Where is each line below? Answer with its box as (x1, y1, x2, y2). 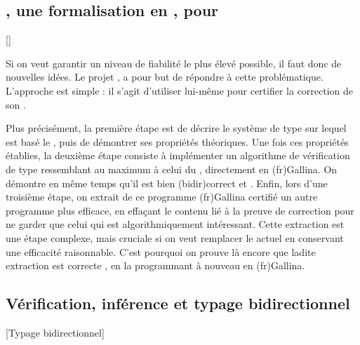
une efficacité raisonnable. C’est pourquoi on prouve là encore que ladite (6, 244, 316, 259)
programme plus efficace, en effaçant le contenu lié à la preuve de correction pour (6, 203, 354, 217)
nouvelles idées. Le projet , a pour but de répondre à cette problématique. (6, 69, 324, 84)
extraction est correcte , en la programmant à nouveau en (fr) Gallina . (6, 258, 305, 273)
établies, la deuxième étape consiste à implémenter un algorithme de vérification (6, 148, 350, 163)
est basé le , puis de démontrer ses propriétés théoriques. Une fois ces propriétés (6, 134, 349, 149)
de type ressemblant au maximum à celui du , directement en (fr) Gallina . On (6, 161, 338, 176)
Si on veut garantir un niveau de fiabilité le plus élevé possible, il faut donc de (6, 55, 342, 70)
